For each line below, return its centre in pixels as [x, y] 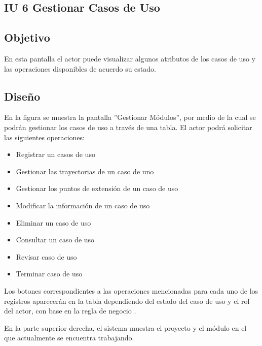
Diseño [22, 96]
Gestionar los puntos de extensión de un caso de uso [97, 188]
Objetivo [27, 37]
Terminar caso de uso [49, 274]
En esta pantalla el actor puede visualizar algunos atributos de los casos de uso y [130, 58]
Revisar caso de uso [46, 256]
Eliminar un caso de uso [53, 222]
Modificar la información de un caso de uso [83, 205]
